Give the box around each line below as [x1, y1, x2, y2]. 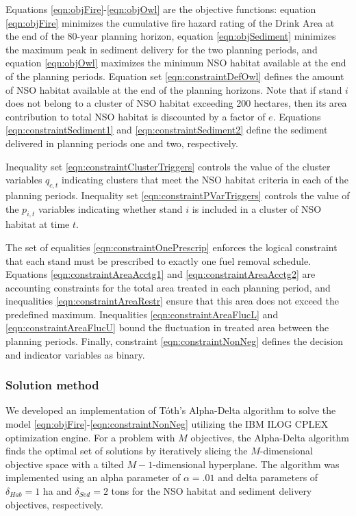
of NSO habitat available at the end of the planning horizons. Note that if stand [5, 82, 342, 96]
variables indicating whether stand [38, 201, 183, 216]
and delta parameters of [218, 470, 318, 485]
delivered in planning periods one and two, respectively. [5, 136, 238, 150]
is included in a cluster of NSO [192, 201, 322, 216]
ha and [42, 484, 72, 498]
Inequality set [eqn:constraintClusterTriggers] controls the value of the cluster [5, 159, 331, 173]
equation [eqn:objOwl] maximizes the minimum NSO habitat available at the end [5, 55, 346, 70]
